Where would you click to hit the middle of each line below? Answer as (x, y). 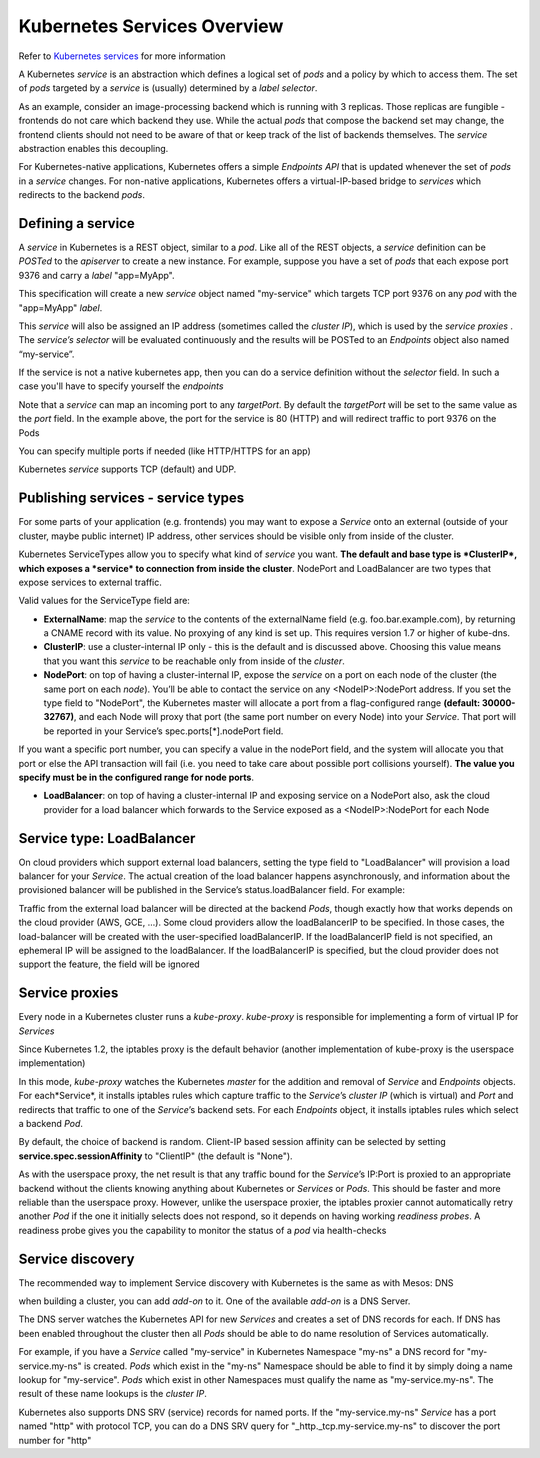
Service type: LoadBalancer (107, 838)
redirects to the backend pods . (81, 195)
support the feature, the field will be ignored (109, 964)
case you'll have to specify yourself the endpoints (121, 386)
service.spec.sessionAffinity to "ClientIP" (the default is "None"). (156, 1156)
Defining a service (76, 223)
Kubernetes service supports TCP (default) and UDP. (127, 469)
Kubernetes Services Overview (151, 26)
